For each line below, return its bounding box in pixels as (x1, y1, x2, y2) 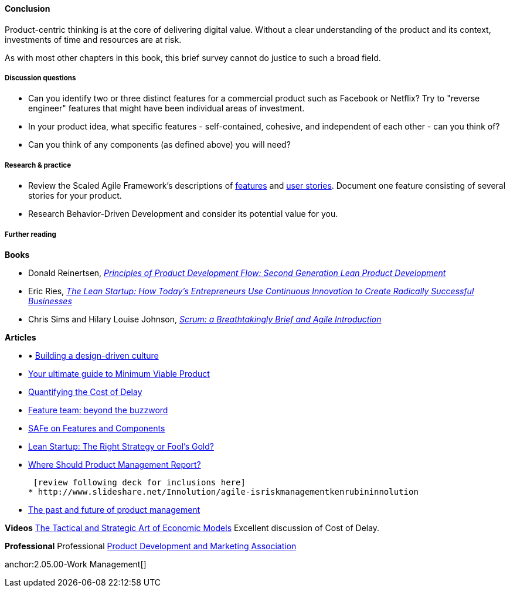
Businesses (28, 295, 72, 306)
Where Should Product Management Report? (28, 459, 201, 469)
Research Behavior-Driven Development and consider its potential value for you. (28, 209, 338, 219)
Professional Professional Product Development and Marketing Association (5, 540, 297, 551)
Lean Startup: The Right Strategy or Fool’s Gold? (28, 441, 214, 451)
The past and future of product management (28, 504, 200, 515)
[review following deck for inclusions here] (33, 477, 246, 487)
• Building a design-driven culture (28, 350, 159, 360)
